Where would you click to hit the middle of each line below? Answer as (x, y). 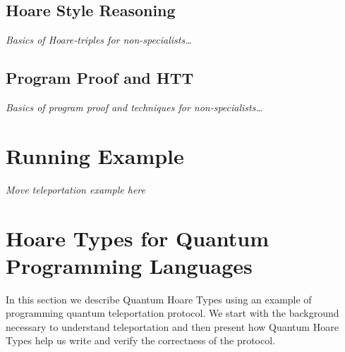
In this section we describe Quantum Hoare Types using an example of (159, 299)
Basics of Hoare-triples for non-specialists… (99, 40)
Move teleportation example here (75, 189)
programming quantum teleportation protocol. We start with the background (172, 313)
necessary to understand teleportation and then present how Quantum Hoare (172, 326)
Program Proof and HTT (100, 78)
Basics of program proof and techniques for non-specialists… (134, 107)
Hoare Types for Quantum (138, 238)
